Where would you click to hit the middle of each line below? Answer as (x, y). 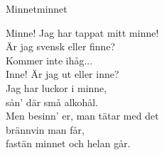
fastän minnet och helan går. (68, 143)
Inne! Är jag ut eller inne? (62, 74)
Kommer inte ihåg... (49, 60)
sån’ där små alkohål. (52, 102)
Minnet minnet (37, 8)
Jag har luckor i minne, (56, 87)
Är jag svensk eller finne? (61, 46)
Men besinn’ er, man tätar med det (82, 116)
